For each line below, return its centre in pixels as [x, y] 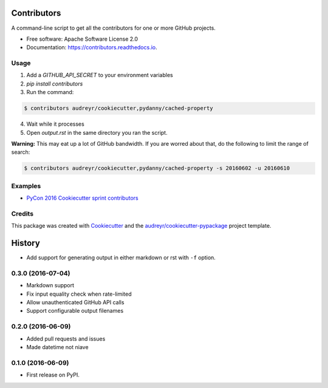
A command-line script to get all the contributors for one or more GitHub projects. [113, 28]
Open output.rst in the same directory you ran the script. [97, 132]
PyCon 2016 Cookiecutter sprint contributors [83, 198]
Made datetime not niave [57, 347]
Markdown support [50, 285]
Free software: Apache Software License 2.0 [82, 39]
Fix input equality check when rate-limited [79, 294]
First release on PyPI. [53, 375]
